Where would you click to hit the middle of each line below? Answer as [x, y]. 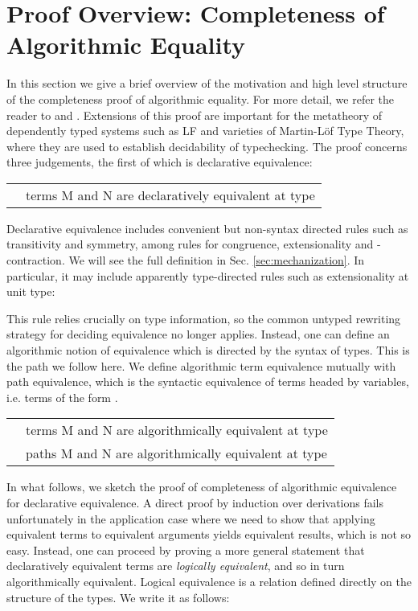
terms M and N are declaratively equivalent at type [170, 195]
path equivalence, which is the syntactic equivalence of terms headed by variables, [208, 381]
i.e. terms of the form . [62, 397]
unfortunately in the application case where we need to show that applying [191, 518]
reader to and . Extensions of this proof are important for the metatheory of [195, 115]
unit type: [31, 291]
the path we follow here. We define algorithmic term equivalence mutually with [201, 365]
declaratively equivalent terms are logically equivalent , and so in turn [176, 566]
